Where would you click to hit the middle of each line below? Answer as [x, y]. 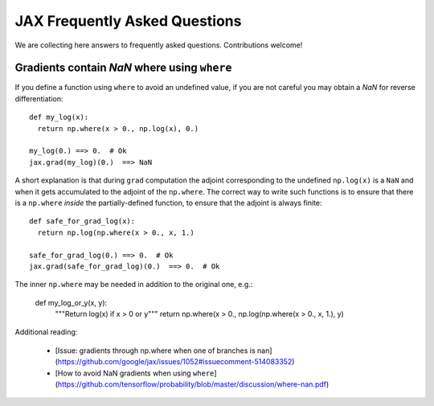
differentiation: [39, 98]
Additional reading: [46, 332]
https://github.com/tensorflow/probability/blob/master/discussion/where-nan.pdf [192, 384]
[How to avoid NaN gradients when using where [135, 373]
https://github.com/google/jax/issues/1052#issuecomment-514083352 [175, 362]
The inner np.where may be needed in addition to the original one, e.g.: [134, 285]
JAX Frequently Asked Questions [128, 21]
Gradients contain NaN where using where [123, 68]
